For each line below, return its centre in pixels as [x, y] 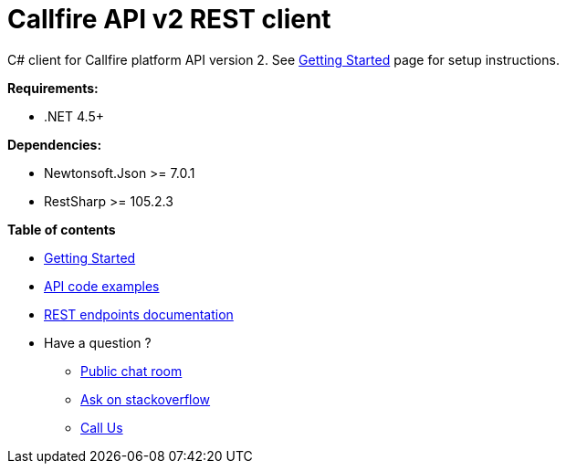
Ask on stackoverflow [146, 399]
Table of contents [62, 229]
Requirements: [53, 88]
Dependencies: [55, 144]
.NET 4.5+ [74, 116]
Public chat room [131, 371]
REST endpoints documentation [139, 314]
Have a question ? [98, 342]
